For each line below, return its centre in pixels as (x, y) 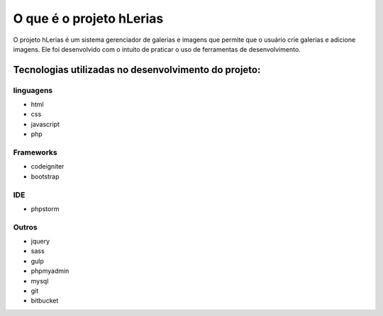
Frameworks (35, 152)
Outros (26, 227)
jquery (40, 242)
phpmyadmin (50, 271)
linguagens (33, 90)
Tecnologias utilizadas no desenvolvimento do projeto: (137, 70)
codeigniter (48, 167)
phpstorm (45, 208)
